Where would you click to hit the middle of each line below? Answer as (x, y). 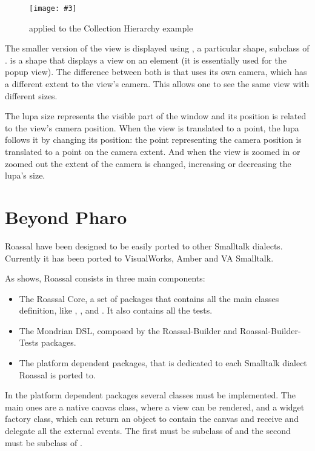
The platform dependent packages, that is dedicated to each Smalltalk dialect (163, 363)
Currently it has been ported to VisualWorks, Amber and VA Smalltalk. (139, 258)
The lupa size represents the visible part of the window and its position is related (156, 116)
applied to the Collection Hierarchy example (111, 28)
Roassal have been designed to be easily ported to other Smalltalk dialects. (144, 245)
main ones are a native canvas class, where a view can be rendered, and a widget (155, 407)
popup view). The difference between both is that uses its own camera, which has (156, 72)
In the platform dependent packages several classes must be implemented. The (150, 395)
